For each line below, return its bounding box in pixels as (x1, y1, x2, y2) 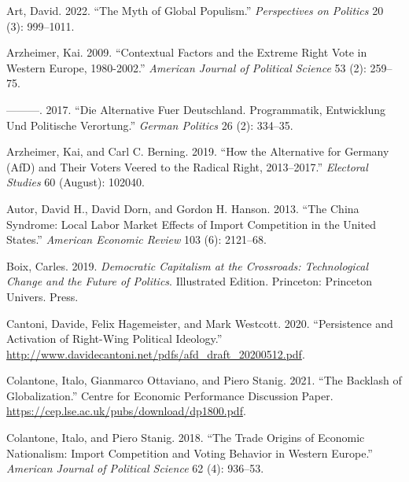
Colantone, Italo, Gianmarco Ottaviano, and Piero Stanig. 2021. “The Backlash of (6, 372, 402, 388)
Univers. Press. (6, 288, 79, 304)
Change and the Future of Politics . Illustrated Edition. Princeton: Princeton (6, 273, 372, 289)
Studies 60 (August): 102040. (6, 174, 145, 190)
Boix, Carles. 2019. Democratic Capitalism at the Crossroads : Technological (6, 257, 369, 274)
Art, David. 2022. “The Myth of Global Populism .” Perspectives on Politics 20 (6, 2, 384, 18)
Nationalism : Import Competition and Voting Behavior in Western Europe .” (6, 444, 373, 461)
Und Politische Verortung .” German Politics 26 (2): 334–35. (6, 116, 293, 133)
